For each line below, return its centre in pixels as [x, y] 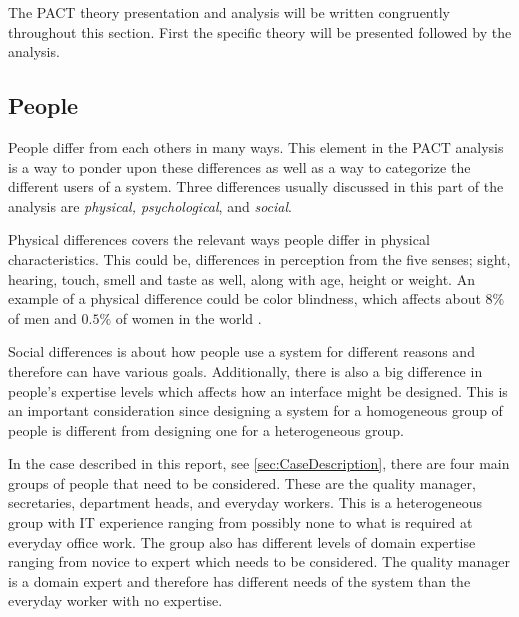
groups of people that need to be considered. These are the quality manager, [242, 482]
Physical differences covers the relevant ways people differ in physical [219, 239]
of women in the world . [188, 317]
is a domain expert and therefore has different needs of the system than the [239, 580]
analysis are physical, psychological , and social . [150, 205]
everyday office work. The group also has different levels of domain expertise [242, 541]
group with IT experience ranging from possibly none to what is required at [240, 522]
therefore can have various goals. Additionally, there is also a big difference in [245, 370]
